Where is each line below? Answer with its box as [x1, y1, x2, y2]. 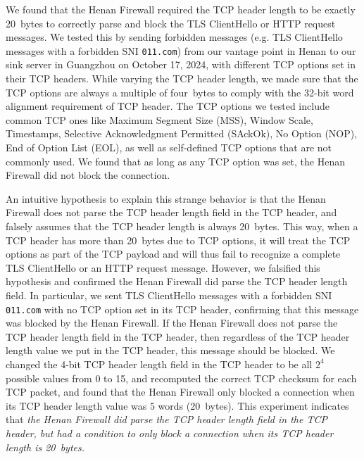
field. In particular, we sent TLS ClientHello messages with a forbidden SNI [6, 287, 332, 302]
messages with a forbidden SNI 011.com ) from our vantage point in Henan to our [6, 43, 356, 58]
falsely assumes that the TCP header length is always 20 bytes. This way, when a [6, 218, 358, 233]
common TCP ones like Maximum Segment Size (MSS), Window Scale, [6, 112, 313, 127]
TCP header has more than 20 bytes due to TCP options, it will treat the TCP [6, 232, 351, 247]
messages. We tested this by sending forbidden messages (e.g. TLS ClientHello [6, 30, 343, 44]
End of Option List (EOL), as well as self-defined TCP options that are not [6, 140, 332, 154]
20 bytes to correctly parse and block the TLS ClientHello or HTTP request [6, 15, 336, 30]
